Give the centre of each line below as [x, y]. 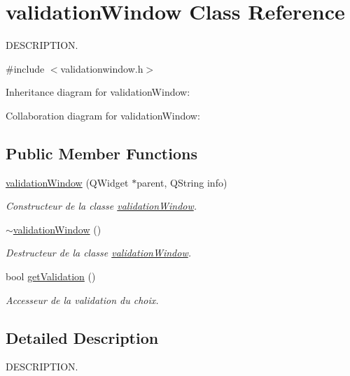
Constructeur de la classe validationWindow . [101, 206]
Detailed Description [82, 337]
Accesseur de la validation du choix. [82, 299]
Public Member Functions [101, 153]
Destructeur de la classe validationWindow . [99, 253]
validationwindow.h [102, 68]
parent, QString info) [182, 182]
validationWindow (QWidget [67, 182]
